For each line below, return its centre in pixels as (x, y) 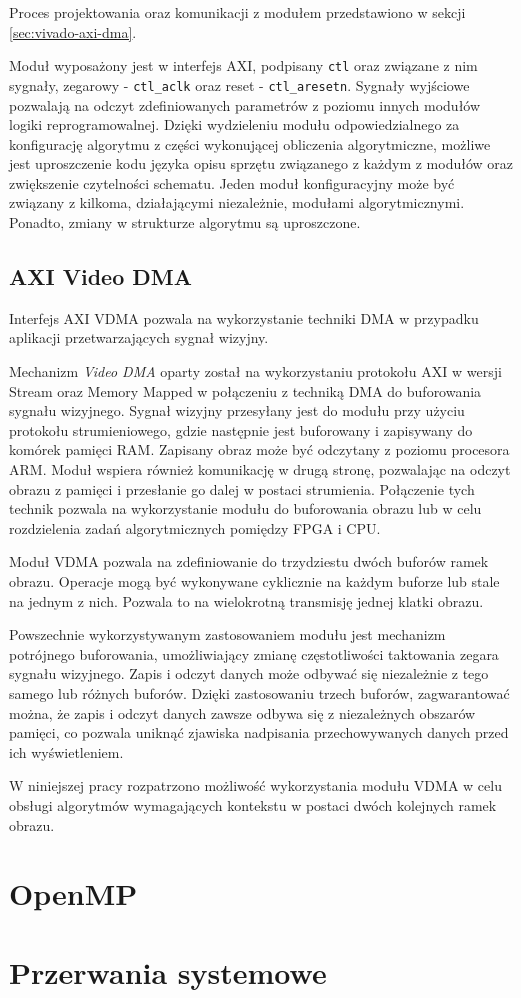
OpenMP (73, 893)
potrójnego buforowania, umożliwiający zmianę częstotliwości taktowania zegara (254, 653)
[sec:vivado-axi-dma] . (73, 31)
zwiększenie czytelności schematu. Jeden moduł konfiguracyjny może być (232, 182)
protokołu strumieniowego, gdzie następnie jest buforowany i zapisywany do (241, 429)
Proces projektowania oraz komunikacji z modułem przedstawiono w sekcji (237, 12)
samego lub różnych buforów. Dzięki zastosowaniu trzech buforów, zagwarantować (259, 692)
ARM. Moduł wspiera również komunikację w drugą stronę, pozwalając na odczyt (260, 469)
